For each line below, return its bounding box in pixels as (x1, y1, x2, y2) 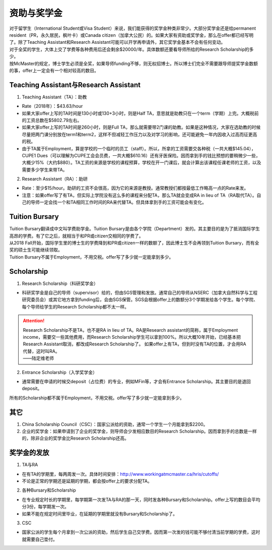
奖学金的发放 (9, 449, 49, 457)
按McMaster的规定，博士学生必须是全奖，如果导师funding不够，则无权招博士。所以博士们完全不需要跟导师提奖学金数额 (9, 60, 258, 67)
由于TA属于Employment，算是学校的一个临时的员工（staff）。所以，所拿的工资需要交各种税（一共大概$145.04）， (22, 145, 256, 151)
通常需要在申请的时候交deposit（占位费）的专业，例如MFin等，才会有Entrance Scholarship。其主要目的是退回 (22, 378, 251, 384)
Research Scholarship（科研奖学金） (22, 280, 98, 286)
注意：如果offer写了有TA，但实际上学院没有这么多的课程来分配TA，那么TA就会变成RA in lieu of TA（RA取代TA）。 (22, 192, 257, 198)
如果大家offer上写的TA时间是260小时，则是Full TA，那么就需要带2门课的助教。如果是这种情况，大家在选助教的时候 (22, 124, 261, 131)
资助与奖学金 (9, 8, 63, 19)
